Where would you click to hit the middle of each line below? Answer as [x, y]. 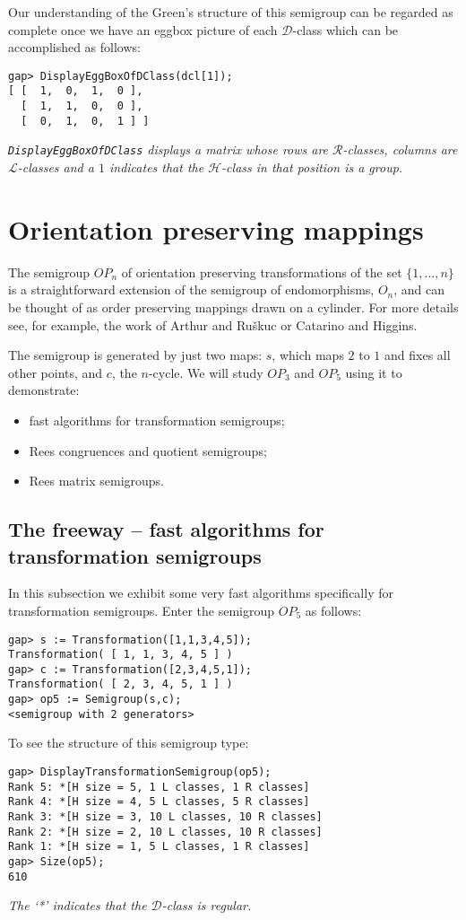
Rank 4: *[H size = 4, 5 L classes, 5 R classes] [159, 802]
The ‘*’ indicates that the [78, 905]
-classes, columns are [400, 149]
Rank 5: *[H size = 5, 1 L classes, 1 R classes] [159, 787]
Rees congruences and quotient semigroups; [148, 450]
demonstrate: [44, 390]
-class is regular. [207, 905]
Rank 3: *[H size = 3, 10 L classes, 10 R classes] [165, 817]
